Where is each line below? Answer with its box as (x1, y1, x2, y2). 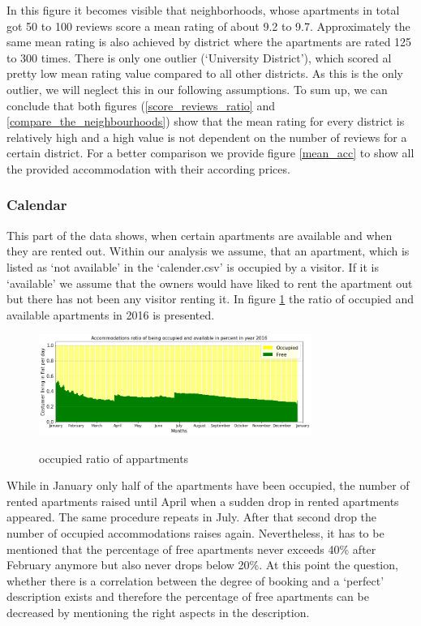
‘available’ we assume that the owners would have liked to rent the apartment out (6, 274, 413, 291)
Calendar (6, 195, 67, 215)
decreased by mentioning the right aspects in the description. (6, 603, 310, 620)
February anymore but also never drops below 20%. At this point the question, (6, 556, 398, 573)
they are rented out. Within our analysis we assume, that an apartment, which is (6, 242, 410, 259)
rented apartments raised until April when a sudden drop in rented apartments (6, 492, 399, 509)
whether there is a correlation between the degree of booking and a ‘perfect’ (6, 572, 384, 589)
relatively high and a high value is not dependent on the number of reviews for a (6, 128, 407, 145)
